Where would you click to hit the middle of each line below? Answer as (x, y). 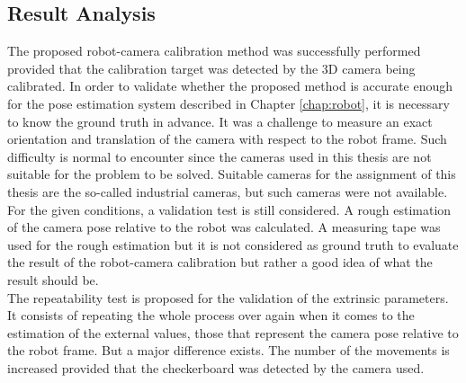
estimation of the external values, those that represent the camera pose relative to (233, 332)
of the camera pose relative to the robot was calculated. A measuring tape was (224, 227)
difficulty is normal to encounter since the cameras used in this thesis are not (220, 156)
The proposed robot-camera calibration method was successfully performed (214, 51)
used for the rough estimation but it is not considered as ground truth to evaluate (233, 244)
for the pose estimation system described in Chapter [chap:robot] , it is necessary (229, 103)
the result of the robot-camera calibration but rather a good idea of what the (220, 262)
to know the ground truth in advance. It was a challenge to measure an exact (220, 121)
